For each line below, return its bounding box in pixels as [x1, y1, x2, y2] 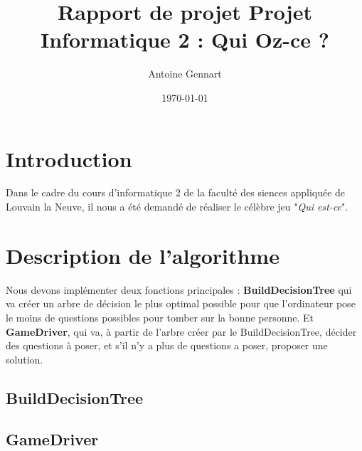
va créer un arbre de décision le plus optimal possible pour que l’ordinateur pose [6, 296, 356, 311]
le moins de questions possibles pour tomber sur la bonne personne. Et [6, 309, 314, 324]
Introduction [6, 144, 132, 173]
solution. [6, 351, 43, 366]
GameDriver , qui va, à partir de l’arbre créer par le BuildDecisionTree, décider [6, 324, 357, 339]
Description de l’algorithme [6, 240, 280, 270]
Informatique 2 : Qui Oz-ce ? [40, 25, 330, 54]
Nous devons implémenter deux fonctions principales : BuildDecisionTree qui [6, 282, 352, 297]
